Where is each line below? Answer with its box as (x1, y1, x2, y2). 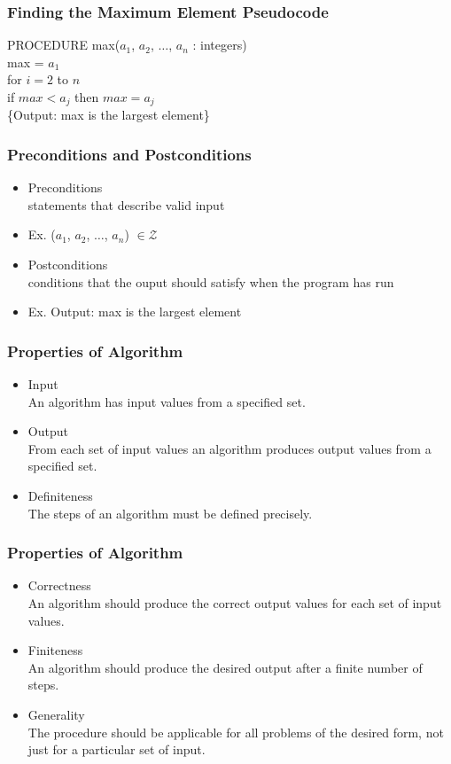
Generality (27, 705, 85, 723)
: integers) (192, 35, 247, 54)
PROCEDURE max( (7, 35, 121, 54)
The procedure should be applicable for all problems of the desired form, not (27, 722, 444, 741)
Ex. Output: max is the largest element (27, 302, 242, 321)
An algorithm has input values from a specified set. (27, 392, 306, 410)
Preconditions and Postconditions (7, 143, 252, 165)
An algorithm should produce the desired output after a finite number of (27, 658, 423, 676)
